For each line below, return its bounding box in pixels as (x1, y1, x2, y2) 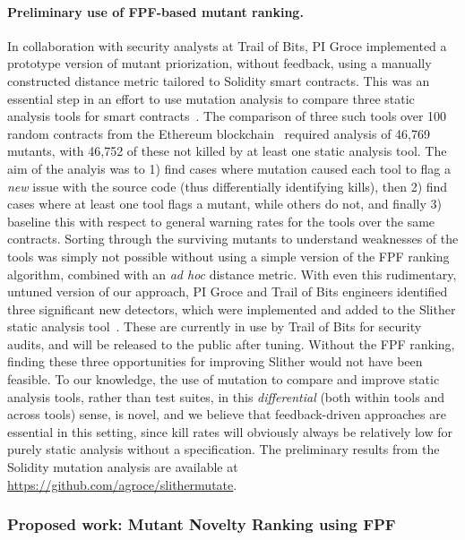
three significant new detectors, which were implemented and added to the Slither (7, 299, 456, 318)
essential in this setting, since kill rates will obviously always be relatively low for (7, 422, 452, 441)
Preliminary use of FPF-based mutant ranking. (7, 2, 304, 21)
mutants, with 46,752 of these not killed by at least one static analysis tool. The (7, 141, 447, 160)
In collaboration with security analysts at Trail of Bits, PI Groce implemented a (7, 36, 447, 55)
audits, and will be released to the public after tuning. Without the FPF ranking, (7, 334, 455, 353)
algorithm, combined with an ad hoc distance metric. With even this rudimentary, (7, 264, 457, 283)
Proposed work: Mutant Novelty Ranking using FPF (7, 513, 396, 536)
